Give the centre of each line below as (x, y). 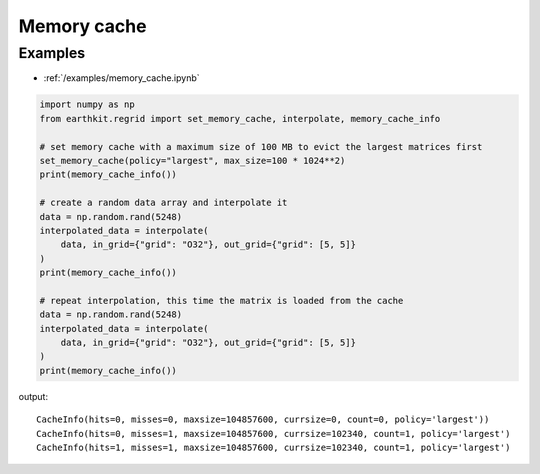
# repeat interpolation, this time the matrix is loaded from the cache (221, 300)
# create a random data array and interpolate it (163, 203)
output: (33, 396)
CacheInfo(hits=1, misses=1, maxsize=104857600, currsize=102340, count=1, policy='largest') (273, 447)
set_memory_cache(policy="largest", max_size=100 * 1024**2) (192, 160)
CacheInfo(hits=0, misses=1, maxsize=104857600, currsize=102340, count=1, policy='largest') (273, 433)
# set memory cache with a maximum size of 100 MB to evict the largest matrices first (261, 146)
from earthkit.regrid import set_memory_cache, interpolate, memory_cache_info (240, 118)
